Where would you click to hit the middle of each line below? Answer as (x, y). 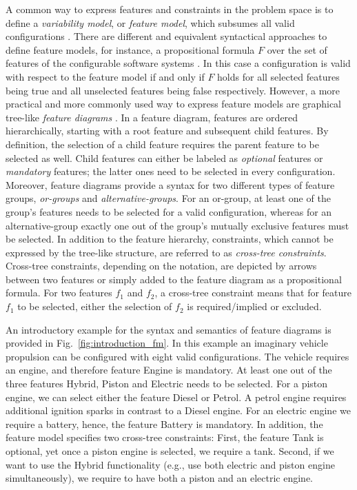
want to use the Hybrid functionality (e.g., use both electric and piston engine (170, 464)
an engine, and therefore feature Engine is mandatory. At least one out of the (169, 370)
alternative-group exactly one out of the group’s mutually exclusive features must (177, 225)
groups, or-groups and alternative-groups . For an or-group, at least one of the (168, 198)
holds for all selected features (278, 76)
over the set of (297, 49)
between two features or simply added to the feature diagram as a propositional (174, 279)
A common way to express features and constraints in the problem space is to (170, 9)
